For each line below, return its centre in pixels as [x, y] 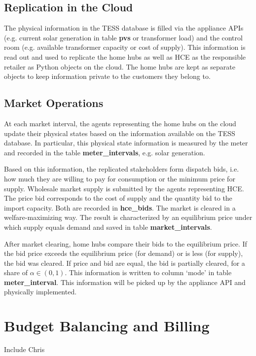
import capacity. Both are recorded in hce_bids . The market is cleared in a [120, 207]
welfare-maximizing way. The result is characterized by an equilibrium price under [128, 217]
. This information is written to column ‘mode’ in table [148, 272]
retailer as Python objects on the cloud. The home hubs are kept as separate [120, 66]
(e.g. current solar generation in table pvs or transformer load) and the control [123, 37]
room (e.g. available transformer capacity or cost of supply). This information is [125, 47]
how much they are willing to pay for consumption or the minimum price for [120, 178]
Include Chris [24, 349]
